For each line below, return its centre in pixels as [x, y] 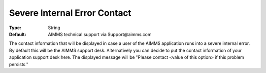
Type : [15, 28]
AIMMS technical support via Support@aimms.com [100, 34]
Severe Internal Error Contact [70, 13]
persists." [19, 64]
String [54, 28]
